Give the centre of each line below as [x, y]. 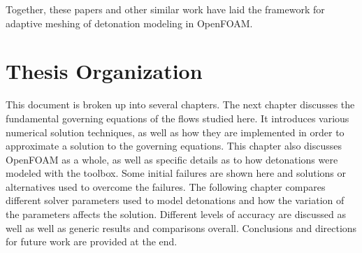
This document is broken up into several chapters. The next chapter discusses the [180, 104]
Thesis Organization [104, 71]
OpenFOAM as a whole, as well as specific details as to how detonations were [172, 159]
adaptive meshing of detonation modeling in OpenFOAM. [129, 23]
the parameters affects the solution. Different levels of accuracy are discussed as [176, 214]
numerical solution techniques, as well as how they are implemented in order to [175, 132]
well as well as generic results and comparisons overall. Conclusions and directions [181, 227]
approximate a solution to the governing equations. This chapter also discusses [174, 146]
